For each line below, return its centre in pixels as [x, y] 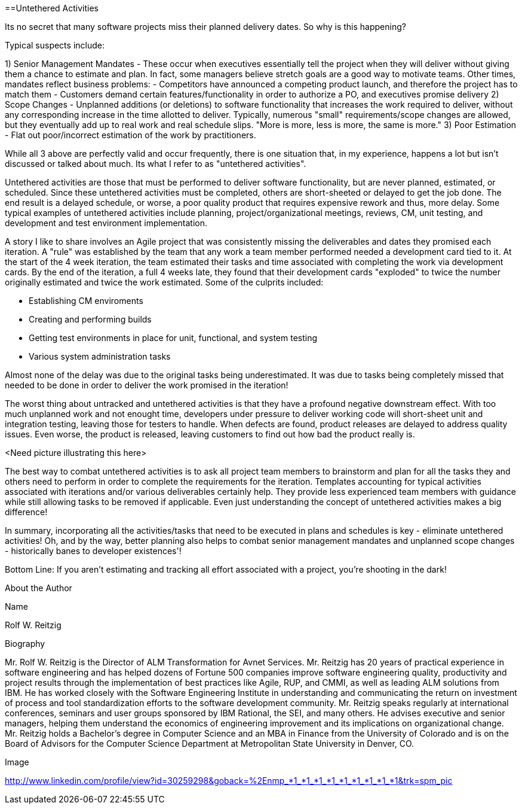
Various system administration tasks [100, 356]
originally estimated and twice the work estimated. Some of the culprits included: [164, 282]
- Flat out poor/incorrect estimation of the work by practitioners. [130, 135]
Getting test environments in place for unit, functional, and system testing [173, 338]
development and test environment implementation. [106, 223]
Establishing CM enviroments [86, 301]
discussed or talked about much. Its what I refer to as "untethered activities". [156, 164]
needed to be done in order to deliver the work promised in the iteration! [147, 385]
